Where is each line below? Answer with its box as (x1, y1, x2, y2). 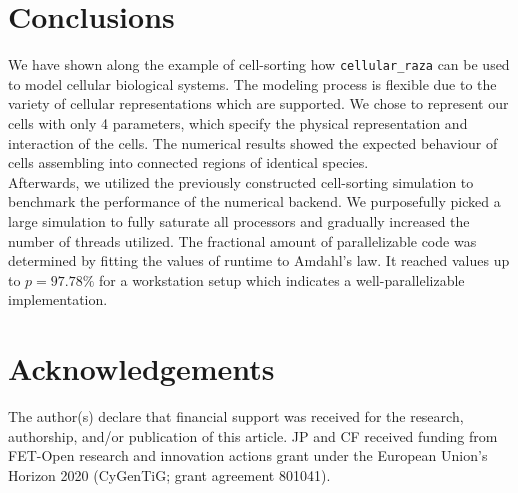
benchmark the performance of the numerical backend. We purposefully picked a (8, 191, 501, 212)
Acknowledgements (8, 348, 275, 389)
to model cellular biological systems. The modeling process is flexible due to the (8, 73, 497, 94)
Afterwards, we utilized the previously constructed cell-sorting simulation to (8, 171, 474, 192)
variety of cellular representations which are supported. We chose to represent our (8, 93, 509, 114)
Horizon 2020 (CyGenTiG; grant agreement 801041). (8, 464, 331, 485)
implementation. (8, 289, 108, 310)
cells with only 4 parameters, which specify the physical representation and (8, 112, 468, 133)
